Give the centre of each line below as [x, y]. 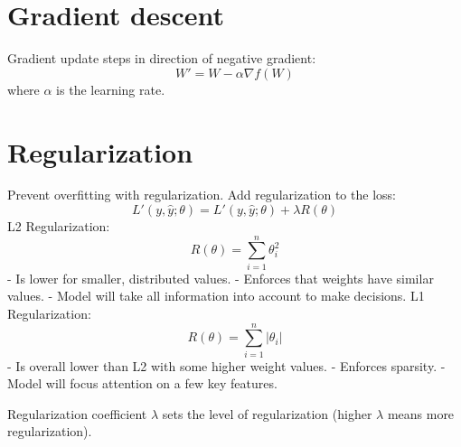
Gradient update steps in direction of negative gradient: [162, 58]
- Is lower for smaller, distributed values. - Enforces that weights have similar [221, 278]
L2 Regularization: [59, 226]
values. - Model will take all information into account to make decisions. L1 [216, 296]
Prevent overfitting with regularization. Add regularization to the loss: [202, 195]
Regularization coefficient [77, 413]
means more [421, 413]
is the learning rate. [111, 89]
